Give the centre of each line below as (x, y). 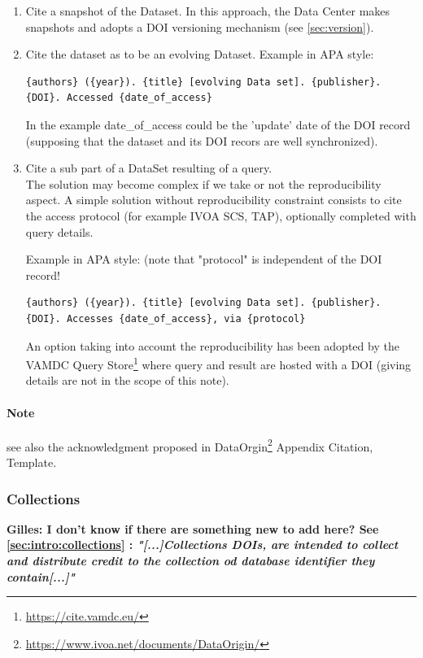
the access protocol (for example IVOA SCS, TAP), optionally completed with (221, 215)
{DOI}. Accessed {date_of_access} (119, 98)
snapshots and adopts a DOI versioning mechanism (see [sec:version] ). (200, 26)
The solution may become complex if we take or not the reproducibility (203, 183)
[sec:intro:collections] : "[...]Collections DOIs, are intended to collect (203, 545)
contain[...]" (41, 576)
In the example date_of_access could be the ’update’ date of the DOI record (218, 124)
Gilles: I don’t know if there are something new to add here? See (193, 528)
